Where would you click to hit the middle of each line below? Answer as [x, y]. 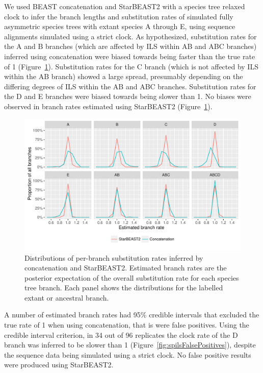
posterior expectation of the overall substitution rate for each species [132, 277]
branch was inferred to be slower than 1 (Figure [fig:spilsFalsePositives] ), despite [130, 345]
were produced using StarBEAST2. [59, 365]
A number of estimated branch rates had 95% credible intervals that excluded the [132, 315]
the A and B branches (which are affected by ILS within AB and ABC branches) [130, 46]
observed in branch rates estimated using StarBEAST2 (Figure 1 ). [108, 106]
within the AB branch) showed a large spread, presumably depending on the [124, 76]
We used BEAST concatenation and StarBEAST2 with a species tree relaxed [125, 6]
